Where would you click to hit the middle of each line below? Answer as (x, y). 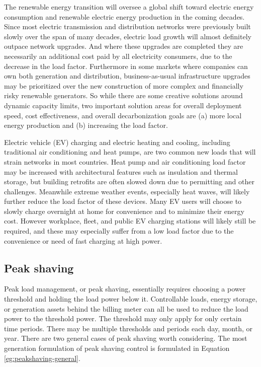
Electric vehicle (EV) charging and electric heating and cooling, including (117, 142)
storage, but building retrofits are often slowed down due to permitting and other (129, 181)
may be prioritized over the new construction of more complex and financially (124, 85)
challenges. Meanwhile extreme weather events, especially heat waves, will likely (127, 191)
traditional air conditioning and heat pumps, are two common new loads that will (130, 152)
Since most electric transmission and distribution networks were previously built (127, 26)
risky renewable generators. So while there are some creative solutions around (123, 95)
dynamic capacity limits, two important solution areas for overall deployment (123, 105)
